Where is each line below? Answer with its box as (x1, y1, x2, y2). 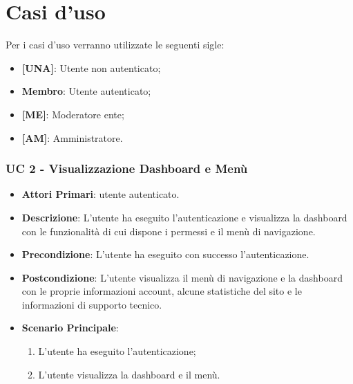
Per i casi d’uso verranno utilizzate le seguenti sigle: (6, 37, 225, 52)
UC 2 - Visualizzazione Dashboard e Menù (6, 160, 248, 177)
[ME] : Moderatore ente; (21, 107, 124, 121)
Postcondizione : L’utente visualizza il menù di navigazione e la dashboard (21, 270, 343, 284)
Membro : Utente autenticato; (21, 84, 151, 98)
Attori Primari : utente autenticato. (21, 187, 180, 201)
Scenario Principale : (21, 320, 119, 335)
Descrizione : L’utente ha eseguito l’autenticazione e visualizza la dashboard (21, 210, 347, 224)
